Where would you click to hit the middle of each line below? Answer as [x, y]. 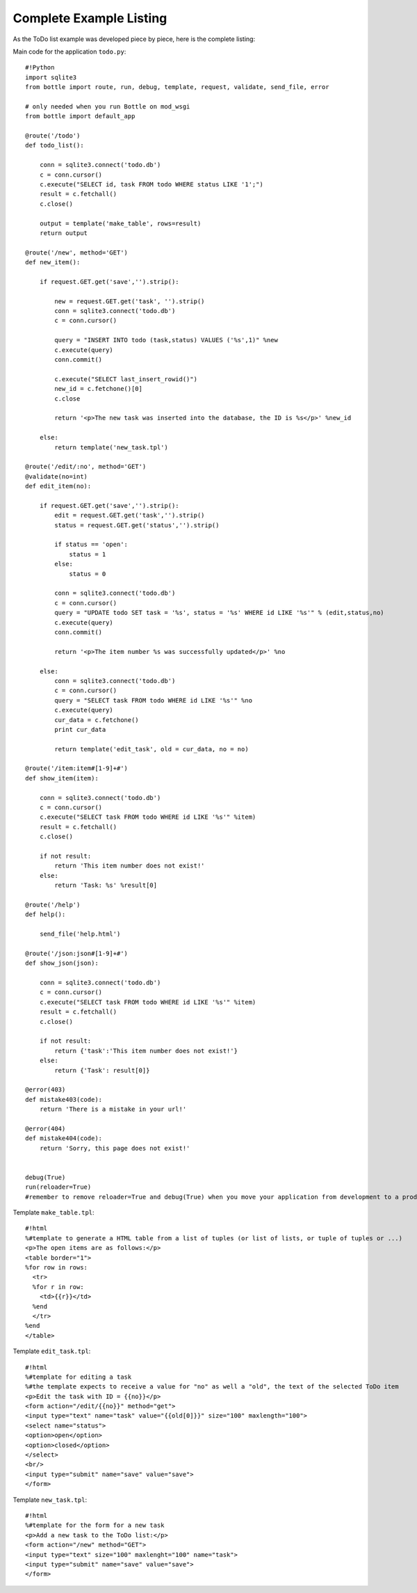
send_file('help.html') [80, 934]
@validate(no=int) [57, 476]
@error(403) [46, 1090]
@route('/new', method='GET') [77, 253]
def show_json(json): [62, 963]
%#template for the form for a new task [95, 1526]
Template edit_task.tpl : [52, 1351]
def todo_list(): [55, 145]
